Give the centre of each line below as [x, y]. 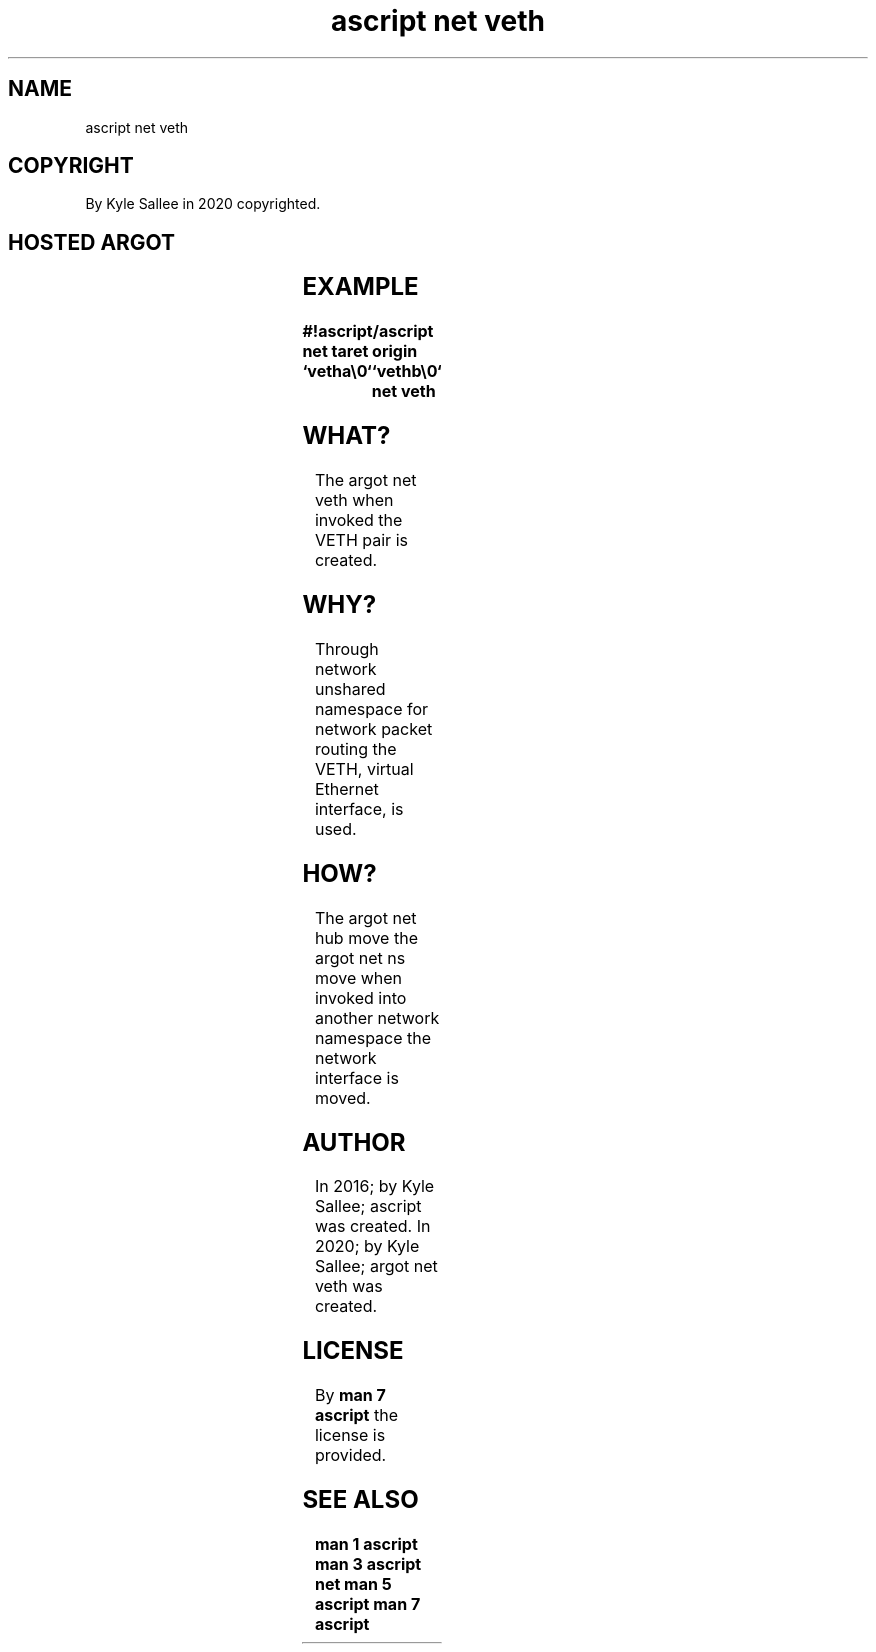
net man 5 [353, 1584]
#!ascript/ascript [368, 331]
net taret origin [360, 351]
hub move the [366, 937]
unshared [350, 688]
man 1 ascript [366, 1544]
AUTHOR [354, 1142]
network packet [373, 728]
